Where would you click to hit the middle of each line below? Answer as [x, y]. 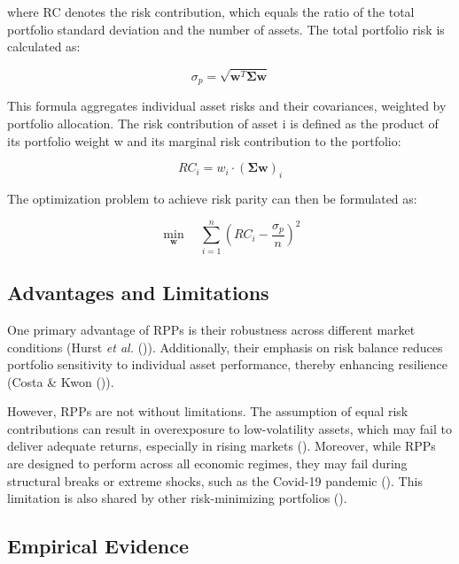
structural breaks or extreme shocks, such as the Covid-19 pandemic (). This [215, 480]
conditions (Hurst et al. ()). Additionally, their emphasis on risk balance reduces [225, 347]
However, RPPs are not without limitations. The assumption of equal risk [208, 411]
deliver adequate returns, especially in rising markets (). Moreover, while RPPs [222, 446]
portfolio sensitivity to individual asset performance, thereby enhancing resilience [227, 364]
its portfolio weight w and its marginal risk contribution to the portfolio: [204, 140]
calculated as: [44, 46]
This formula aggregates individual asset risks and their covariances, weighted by [227, 106]
